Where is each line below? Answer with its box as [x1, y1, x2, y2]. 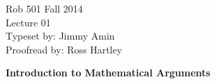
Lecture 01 [6, 15, 51, 29]
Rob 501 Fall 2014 [6, 1, 83, 15]
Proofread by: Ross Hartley [6, 42, 123, 56]
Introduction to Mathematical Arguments [6, 65, 210, 80]
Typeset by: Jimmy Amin [6, 28, 115, 43]
